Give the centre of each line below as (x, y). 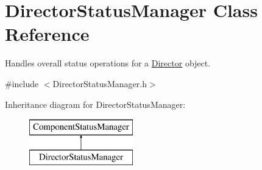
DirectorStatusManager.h (100, 83)
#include (22, 83)
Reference (47, 34)
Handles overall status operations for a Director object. (108, 63)
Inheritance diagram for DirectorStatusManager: (95, 104)
